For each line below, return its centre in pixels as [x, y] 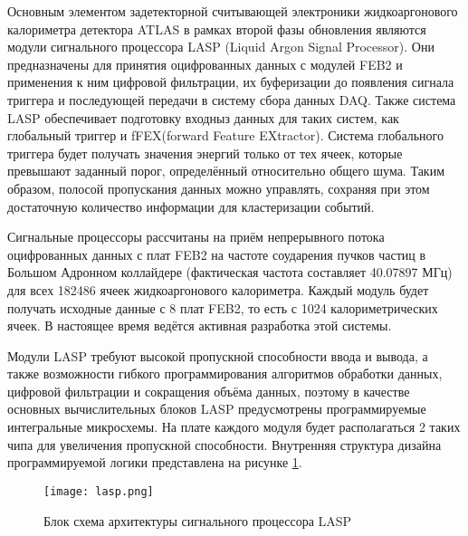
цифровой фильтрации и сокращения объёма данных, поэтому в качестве [209, 391]
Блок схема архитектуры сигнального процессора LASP [198, 520]
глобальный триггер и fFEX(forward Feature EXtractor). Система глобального [225, 135]
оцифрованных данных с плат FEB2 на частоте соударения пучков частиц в [217, 254]
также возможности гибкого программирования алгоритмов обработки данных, [225, 373]
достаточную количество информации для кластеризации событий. [191, 206]
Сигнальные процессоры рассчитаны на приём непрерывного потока [196, 237]
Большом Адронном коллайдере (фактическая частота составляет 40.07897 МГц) [230, 272]
